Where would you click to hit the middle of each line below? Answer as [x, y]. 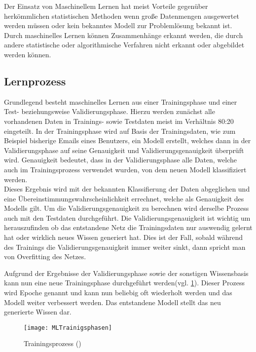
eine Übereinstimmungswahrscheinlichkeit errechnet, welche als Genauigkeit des [124, 198]
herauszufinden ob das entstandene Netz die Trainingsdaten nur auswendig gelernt [128, 227]
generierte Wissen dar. [38, 312]
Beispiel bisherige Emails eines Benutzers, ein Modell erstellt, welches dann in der [128, 140]
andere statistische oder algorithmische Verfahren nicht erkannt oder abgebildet [124, 45]
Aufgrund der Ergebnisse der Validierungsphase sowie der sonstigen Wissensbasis [126, 273]
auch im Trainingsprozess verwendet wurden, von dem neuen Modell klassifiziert [125, 169]
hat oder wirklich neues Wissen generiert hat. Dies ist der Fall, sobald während [124, 237]
